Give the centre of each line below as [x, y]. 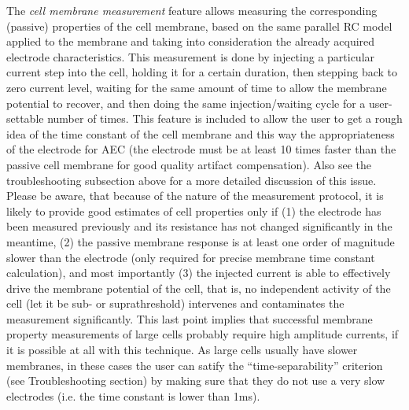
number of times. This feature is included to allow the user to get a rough [225, 118]
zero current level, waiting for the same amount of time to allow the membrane [197, 87]
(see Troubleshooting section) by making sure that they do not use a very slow [196, 380]
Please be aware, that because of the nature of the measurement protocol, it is [195, 196]
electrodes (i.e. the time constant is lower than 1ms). [133, 395]
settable [25, 118]
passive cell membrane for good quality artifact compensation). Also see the [189, 164]
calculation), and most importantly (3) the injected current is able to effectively [199, 273]
